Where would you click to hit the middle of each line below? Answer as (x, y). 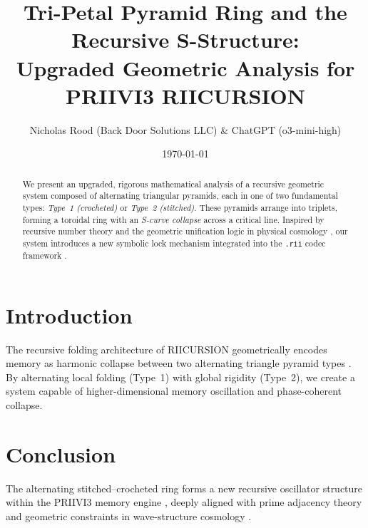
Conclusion (61, 454)
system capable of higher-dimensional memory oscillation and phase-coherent (174, 391)
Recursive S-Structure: (185, 40)
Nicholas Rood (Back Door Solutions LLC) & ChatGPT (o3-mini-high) (185, 129)
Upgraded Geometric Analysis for (185, 67)
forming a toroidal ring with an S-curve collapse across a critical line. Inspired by (173, 219)
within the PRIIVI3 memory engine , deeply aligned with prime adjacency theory (184, 502)
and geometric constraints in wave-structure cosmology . (129, 516)
